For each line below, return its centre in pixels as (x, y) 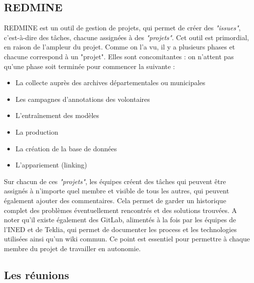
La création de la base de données (66, 148)
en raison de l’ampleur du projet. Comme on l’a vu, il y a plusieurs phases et (120, 47)
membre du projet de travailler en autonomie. (72, 248)
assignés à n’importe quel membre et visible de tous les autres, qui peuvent (117, 191)
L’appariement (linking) (51, 165)
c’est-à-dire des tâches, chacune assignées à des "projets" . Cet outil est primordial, (127, 37)
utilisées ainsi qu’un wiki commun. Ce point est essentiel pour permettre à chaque (127, 239)
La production (37, 131)
